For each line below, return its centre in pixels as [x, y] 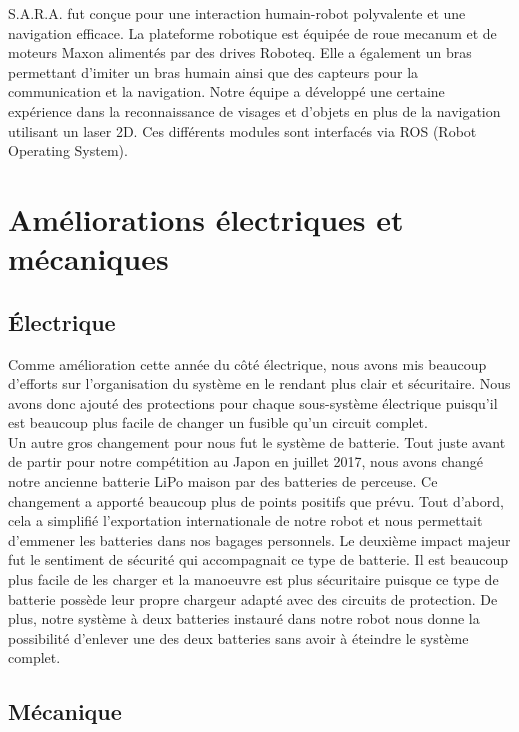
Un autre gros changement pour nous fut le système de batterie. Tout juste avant [257, 441]
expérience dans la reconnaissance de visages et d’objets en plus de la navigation [254, 110]
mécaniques [88, 258]
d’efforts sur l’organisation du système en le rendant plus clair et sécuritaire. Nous [259, 383]
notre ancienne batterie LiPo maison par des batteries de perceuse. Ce [223, 481]
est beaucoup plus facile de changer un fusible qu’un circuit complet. [218, 422]
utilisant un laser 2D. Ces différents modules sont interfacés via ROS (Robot [242, 130]
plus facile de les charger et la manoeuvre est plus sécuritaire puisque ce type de [253, 579]
